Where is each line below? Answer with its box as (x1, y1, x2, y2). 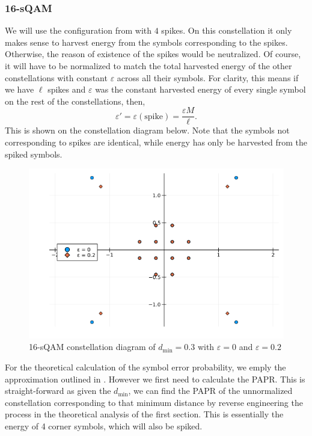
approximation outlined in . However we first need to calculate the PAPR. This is (5, 372, 305, 385)
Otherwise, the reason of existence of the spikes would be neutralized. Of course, (5, 48, 301, 60)
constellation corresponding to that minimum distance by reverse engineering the (5, 396, 303, 408)
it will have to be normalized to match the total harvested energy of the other (5, 60, 292, 72)
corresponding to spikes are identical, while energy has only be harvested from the (5, 136, 308, 149)
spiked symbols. (5, 147, 63, 160)
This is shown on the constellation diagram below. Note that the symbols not (5, 124, 290, 137)
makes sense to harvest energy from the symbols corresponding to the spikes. (5, 35, 288, 48)
